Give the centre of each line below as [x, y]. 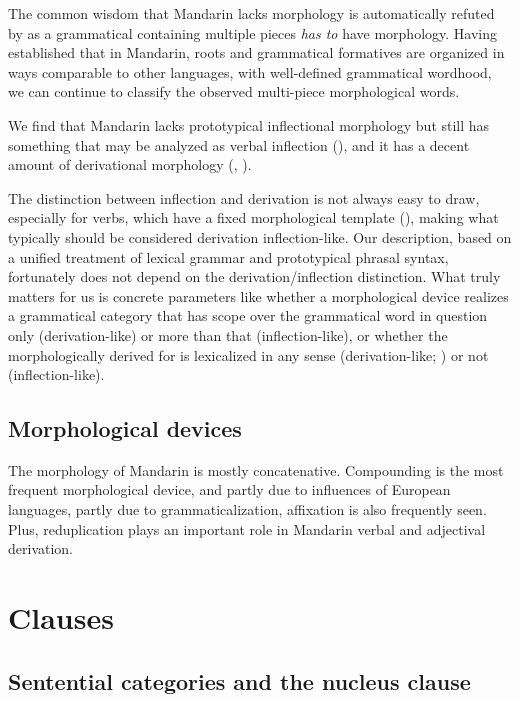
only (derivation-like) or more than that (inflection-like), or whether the [228, 334]
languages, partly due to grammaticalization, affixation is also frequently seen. [247, 509]
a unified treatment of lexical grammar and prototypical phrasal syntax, [228, 256]
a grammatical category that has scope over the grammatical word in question [248, 315]
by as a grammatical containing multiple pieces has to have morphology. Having [252, 32]
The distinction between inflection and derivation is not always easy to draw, [244, 197]
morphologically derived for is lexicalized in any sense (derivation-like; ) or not [248, 354]
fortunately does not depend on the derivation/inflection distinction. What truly [254, 276]
